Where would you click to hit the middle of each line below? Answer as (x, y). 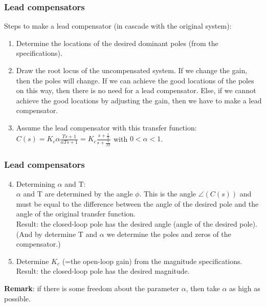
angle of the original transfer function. (76, 214)
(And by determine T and (57, 234)
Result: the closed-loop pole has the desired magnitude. (103, 271)
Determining (36, 183)
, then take (203, 288)
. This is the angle (168, 194)
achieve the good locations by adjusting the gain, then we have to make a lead (139, 100)
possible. (17, 298)
